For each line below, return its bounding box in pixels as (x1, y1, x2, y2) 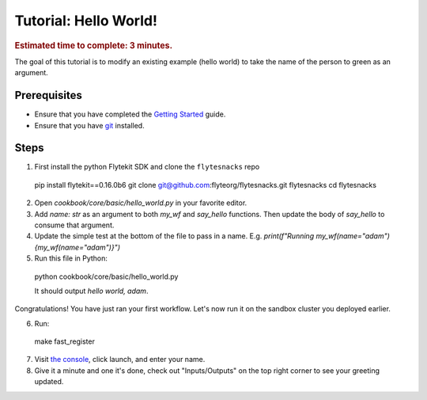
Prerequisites (14, 89, 82, 102)
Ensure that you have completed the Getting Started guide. (34, 109, 226, 119)
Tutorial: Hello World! (14, 12, 158, 29)
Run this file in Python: (34, 253, 108, 263)
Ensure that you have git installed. (34, 120, 145, 130)
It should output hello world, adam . (34, 286, 149, 295)
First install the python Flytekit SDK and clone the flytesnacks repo (34, 162, 260, 172)
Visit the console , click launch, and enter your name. (34, 355, 206, 364)
